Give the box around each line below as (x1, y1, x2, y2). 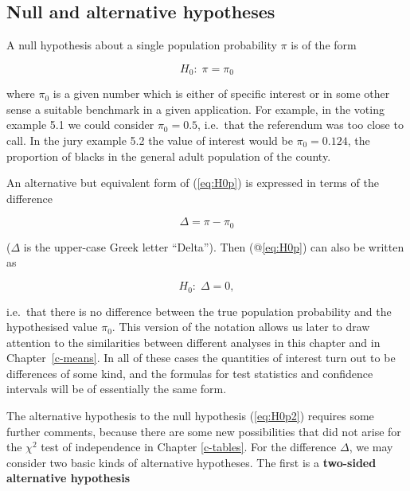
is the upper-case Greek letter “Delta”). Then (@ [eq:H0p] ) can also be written (23, 238, 404, 255)
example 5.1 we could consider (6, 116, 154, 133)
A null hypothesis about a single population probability (6, 37, 277, 53)
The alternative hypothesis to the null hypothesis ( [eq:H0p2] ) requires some (6, 407, 374, 424)
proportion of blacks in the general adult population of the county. (6, 147, 331, 164)
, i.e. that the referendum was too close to (197, 116, 404, 133)
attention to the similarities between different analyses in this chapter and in (6, 333, 381, 350)
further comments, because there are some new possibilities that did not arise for (6, 423, 401, 439)
